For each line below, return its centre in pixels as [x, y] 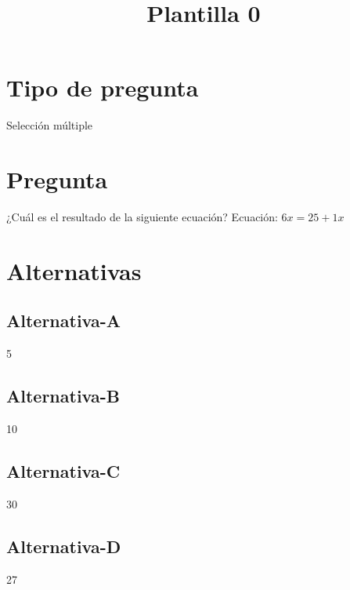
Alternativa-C [63, 470]
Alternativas [74, 270]
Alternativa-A [64, 320]
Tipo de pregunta [103, 87]
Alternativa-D [64, 546]
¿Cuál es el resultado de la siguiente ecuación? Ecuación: [142, 217]
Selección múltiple [50, 125]
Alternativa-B [63, 396]
